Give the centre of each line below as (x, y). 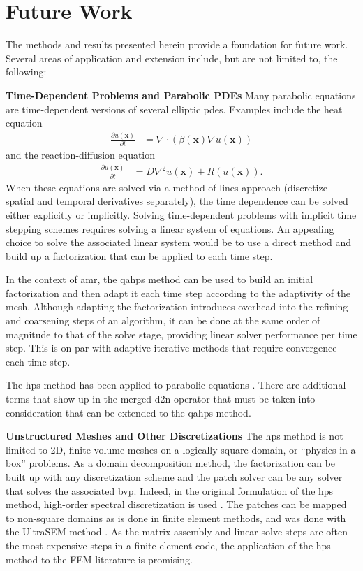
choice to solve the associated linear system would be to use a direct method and (179, 242)
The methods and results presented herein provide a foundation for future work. (177, 44)
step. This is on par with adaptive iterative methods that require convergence (171, 348)
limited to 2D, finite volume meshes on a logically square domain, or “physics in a (181, 449)
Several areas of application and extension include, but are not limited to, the (172, 58)
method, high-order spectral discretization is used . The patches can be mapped (176, 504)
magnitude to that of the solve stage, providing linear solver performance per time (181, 334)
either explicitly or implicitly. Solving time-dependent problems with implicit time (181, 214)
